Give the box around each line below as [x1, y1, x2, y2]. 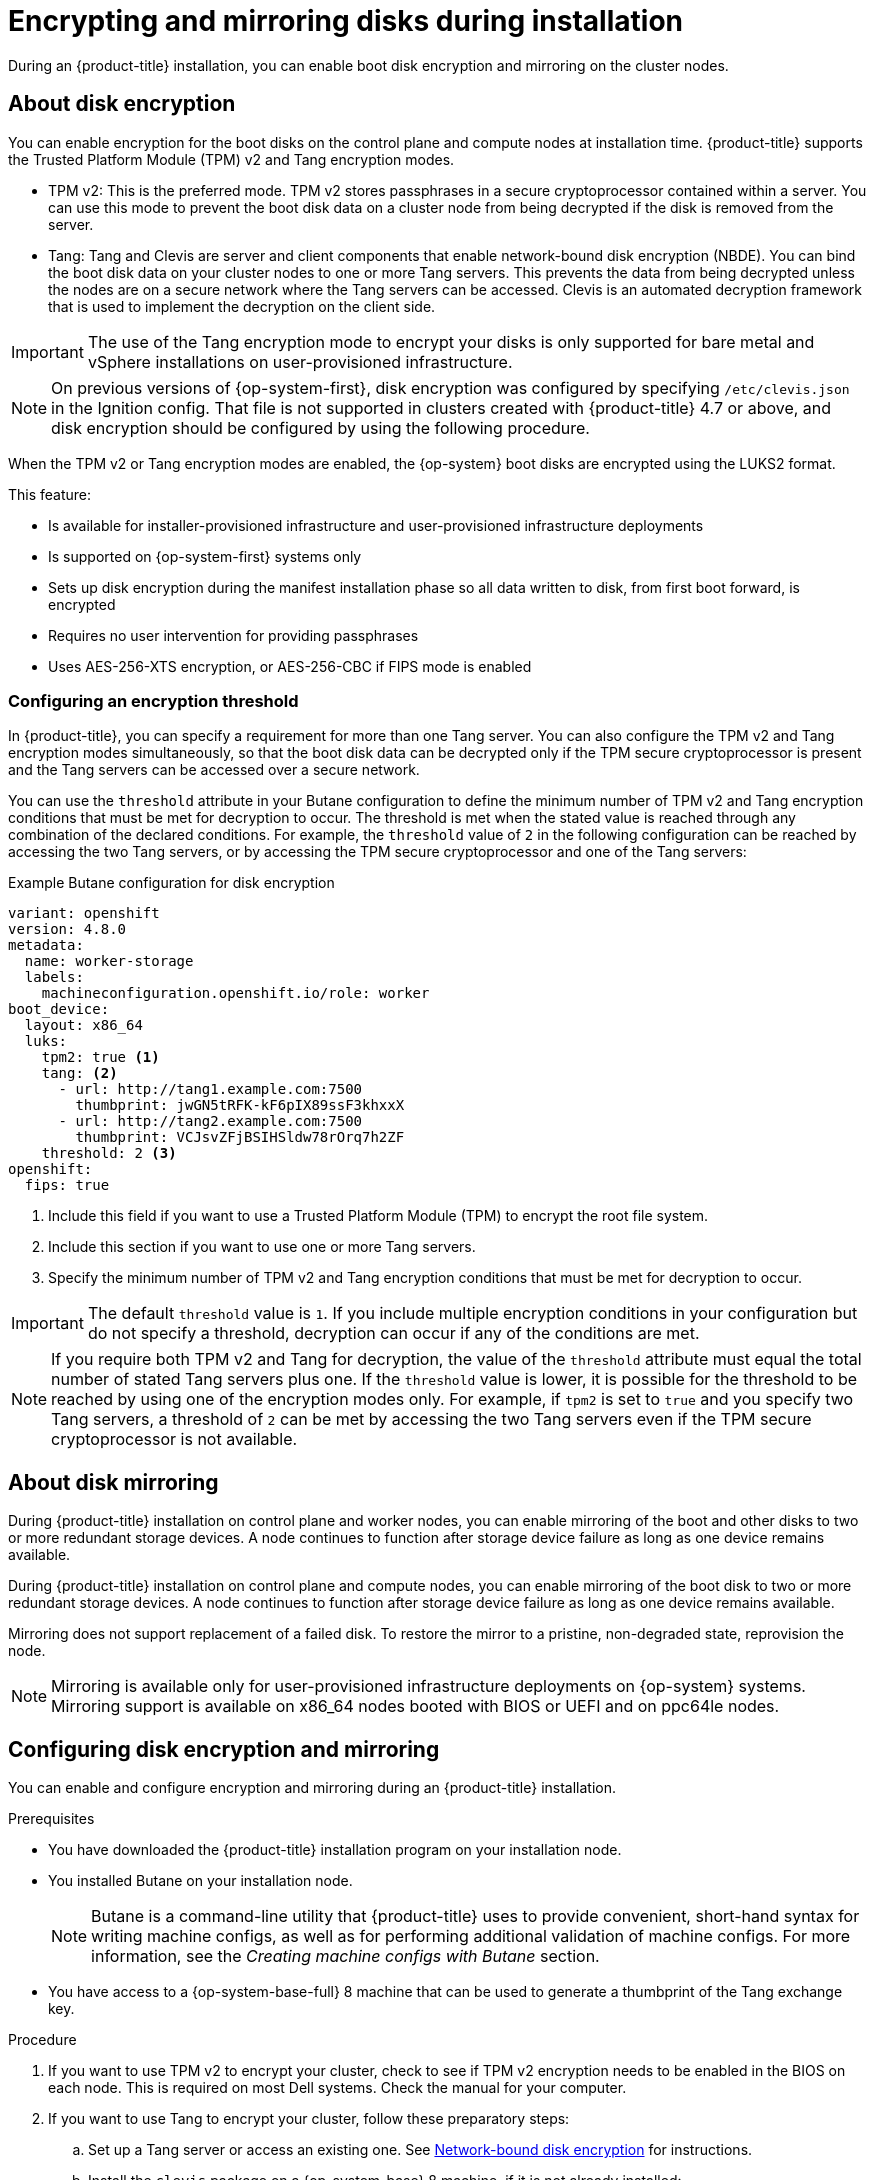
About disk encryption [8, 91, 236, 117]
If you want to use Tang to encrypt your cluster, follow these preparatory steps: [48, 2110, 570, 2128]
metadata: [8, 937, 84, 954]
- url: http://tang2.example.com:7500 [58, 1113, 363, 1130]
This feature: [8, 485, 92, 503]
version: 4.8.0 [8, 921, 127, 938]
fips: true [24, 1177, 110, 1194]
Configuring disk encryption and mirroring [8, 1736, 440, 1762]
